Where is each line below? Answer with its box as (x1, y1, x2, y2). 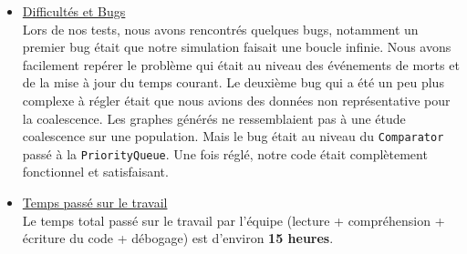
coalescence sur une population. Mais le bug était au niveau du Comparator (22, 127, 444, 146)
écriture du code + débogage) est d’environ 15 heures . (22, 229, 334, 248)
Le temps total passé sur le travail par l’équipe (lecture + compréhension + (22, 210, 445, 229)
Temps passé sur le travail (22, 193, 168, 212)
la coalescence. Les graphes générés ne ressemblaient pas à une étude (22, 108, 406, 127)
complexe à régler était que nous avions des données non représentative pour (22, 90, 451, 109)
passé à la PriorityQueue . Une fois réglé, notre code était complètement (22, 144, 428, 163)
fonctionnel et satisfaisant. (22, 162, 169, 181)
